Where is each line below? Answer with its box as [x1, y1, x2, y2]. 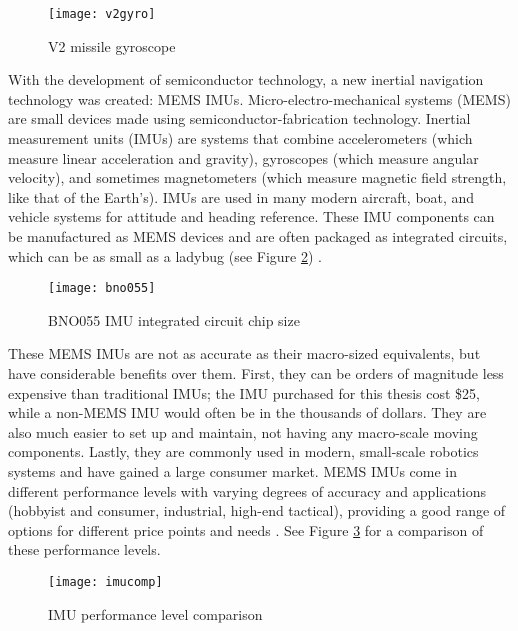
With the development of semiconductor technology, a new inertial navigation [8, 69, 484, 90]
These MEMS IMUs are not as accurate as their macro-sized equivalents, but [8, 343, 481, 364]
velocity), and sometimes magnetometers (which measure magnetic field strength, [8, 167, 507, 188]
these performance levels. [8, 539, 161, 560]
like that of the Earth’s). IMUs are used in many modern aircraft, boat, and [8, 186, 475, 207]
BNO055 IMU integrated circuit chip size [48, 309, 300, 330]
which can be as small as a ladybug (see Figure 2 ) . [8, 245, 322, 266]
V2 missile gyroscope [48, 35, 176, 56]
